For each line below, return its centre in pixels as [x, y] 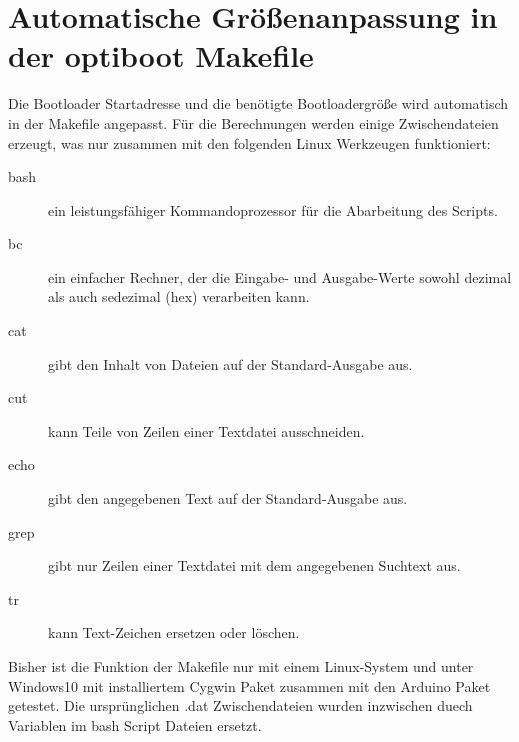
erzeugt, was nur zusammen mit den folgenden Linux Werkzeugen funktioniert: [249, 142]
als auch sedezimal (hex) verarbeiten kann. [179, 296]
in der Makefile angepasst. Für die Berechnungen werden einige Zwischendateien [253, 122]
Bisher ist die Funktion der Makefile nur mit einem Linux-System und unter [241, 666]
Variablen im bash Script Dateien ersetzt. [135, 724]
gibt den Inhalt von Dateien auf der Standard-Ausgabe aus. [230, 363]
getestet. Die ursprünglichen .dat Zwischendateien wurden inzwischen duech [240, 705]
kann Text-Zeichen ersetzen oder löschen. [174, 632]
